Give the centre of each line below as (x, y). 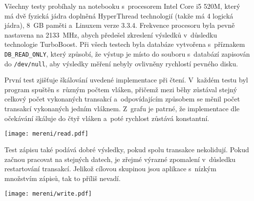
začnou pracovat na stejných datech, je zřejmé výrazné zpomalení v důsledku (120, 159)
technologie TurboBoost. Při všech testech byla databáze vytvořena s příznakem (125, 44)
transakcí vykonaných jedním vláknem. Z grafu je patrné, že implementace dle (122, 109)
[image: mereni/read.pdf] (46, 134)
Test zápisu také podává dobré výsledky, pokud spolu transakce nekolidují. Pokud (127, 149)
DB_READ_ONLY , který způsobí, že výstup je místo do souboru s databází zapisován (127, 53)
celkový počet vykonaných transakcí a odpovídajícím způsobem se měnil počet (122, 99)
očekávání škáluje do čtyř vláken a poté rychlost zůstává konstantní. (107, 118)
